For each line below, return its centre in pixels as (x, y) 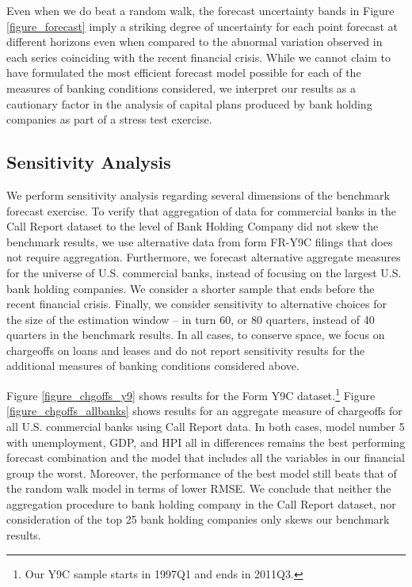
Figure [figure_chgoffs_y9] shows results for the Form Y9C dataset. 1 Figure (191, 394)
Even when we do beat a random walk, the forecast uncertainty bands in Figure (200, 10)
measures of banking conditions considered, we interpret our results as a (181, 88)
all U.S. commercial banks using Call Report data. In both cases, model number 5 (206, 426)
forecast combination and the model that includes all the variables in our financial (206, 457)
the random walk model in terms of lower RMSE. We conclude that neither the (199, 488)
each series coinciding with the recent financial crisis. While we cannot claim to (198, 57)
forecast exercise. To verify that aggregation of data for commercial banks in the (201, 210)
